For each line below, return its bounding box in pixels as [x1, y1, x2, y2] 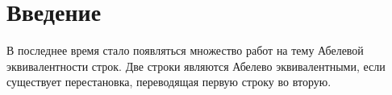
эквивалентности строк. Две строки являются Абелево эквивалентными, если [6, 57, 386, 74]
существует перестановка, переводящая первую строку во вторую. [6, 73, 332, 90]
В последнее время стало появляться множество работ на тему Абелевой [6, 42, 364, 59]
